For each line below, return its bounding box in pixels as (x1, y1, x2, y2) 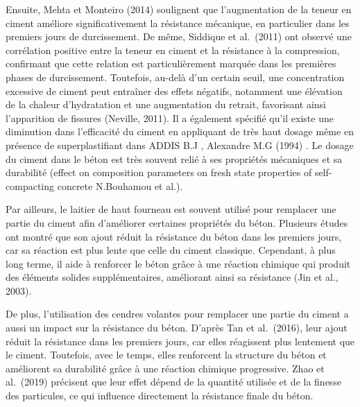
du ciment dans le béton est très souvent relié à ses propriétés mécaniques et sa (6, 151, 343, 166)
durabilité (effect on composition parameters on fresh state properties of (6, 165, 312, 180)
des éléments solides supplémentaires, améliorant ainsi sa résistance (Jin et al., (6, 270, 338, 284)
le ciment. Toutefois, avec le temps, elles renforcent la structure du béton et (6, 347, 327, 362)
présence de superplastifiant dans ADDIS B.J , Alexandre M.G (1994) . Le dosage (6, 137, 354, 152)
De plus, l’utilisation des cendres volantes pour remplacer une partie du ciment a (6, 306, 349, 321)
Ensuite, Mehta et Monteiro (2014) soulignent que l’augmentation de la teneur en (6, 2, 352, 16)
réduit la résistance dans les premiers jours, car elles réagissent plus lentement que (6, 334, 355, 348)
